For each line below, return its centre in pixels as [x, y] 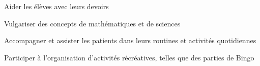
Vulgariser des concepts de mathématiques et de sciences [92, 23]
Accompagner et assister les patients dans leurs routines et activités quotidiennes [130, 40]
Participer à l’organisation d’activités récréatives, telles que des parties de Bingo [129, 57]
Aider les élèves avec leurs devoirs [56, 6]
